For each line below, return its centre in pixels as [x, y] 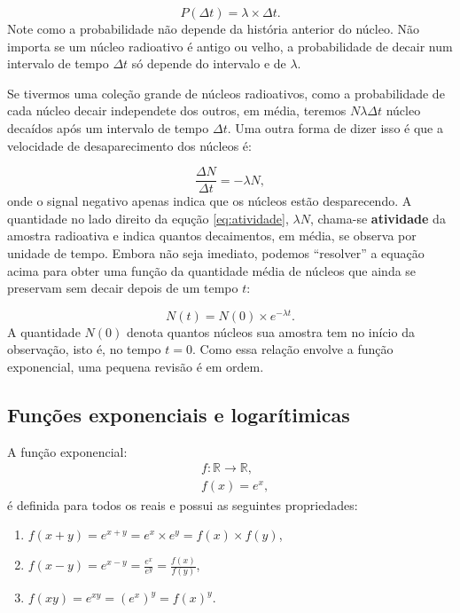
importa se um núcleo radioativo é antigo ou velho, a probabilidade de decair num [230, 46]
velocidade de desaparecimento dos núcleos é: [129, 145]
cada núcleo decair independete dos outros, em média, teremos [177, 110]
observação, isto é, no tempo [84, 349]
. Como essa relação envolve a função [293, 349]
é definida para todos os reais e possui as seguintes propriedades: [183, 504]
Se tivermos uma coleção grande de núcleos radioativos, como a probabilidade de [226, 93]
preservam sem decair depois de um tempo [123, 288]
